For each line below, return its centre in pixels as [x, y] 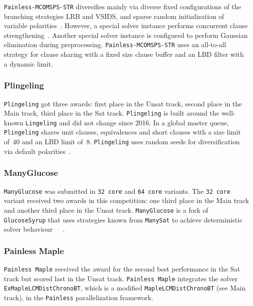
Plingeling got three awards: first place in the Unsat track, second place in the [123, 103]
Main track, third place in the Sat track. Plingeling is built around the [112, 113]
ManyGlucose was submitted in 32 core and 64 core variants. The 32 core [117, 191]
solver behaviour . [35, 229]
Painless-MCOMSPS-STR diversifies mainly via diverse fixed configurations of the [123, 6]
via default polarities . [37, 151]
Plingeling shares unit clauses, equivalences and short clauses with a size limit [122, 132]
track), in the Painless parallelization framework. [79, 297]
